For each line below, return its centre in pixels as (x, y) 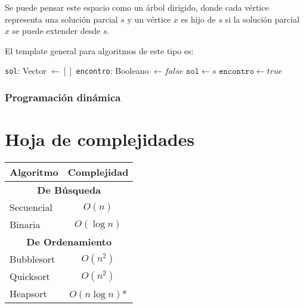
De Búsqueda (69, 190)
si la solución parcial (262, 19)
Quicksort (30, 276)
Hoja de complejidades (100, 139)
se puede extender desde (56, 31)
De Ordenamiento (69, 242)
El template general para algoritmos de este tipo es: (99, 50)
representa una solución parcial (61, 19)
